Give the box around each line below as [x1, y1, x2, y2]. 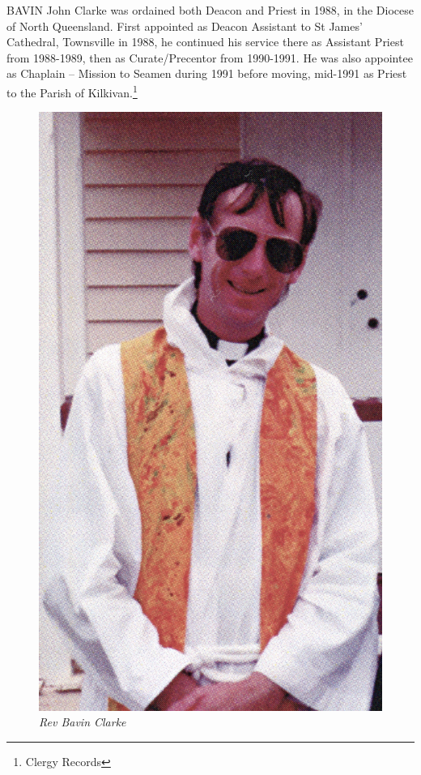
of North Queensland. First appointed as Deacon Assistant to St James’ [6, 17, 363, 34]
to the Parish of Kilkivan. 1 [6, 81, 138, 101]
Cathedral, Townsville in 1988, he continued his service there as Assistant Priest [6, 33, 404, 50]
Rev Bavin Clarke [39, 713, 126, 730]
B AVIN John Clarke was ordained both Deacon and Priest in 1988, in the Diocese [6, 2, 414, 18]
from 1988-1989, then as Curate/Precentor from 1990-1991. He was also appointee [6, 49, 413, 66]
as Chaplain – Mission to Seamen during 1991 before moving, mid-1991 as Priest [6, 65, 407, 82]
